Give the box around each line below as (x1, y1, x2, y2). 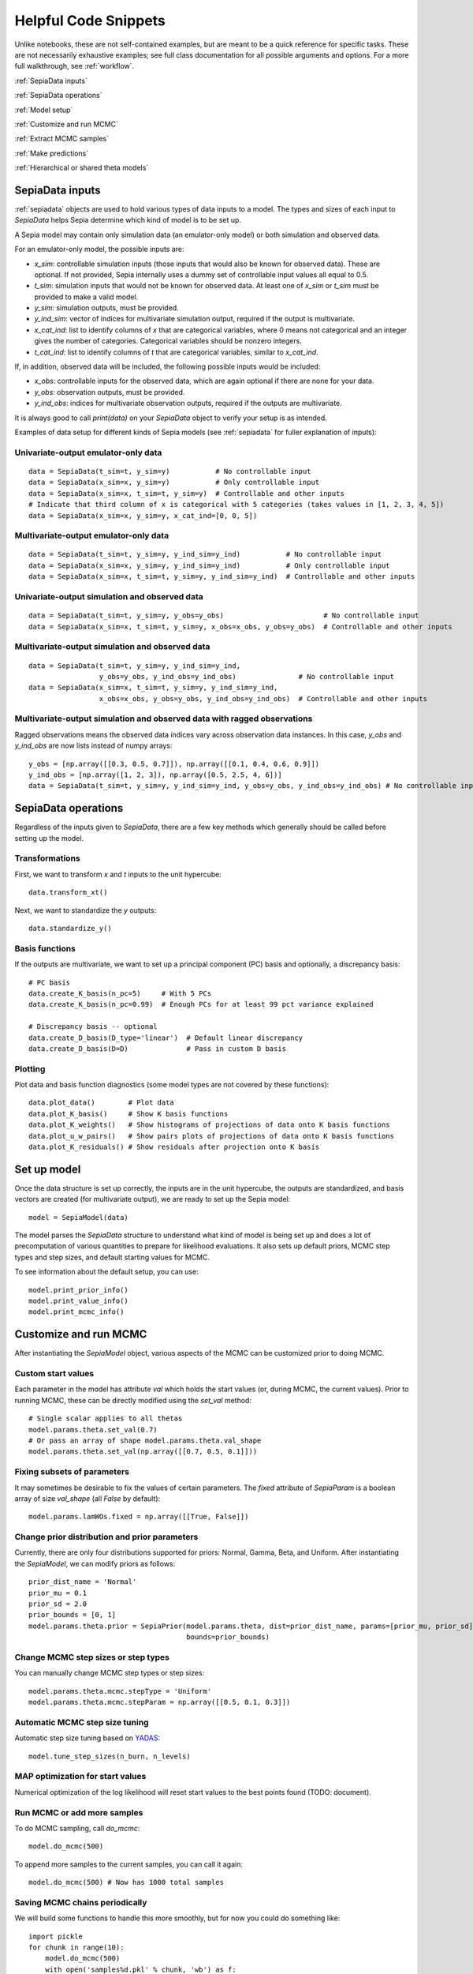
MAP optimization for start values (14, 1771, 147, 1782)
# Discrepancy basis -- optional (28, 1023, 158, 1031)
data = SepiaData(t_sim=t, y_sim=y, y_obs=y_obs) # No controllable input (28, 611, 419, 620)
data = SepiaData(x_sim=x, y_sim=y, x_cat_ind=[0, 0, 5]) (28, 511, 258, 520)
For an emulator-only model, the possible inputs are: (14, 245, 184, 254)
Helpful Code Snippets (14, 12, 166, 29)
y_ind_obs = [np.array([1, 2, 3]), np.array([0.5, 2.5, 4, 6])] (28, 771, 283, 779)
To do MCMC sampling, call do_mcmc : (14, 1823, 140, 1833)
